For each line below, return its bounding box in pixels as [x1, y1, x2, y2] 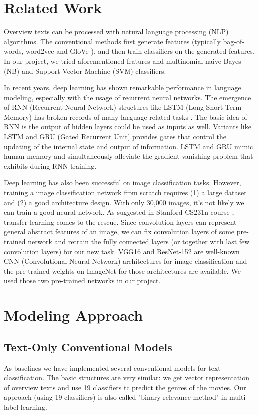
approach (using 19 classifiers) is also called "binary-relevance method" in [4, 392, 227, 402]
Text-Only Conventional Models [4, 339, 172, 354]
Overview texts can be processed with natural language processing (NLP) [4, 26, 229, 37]
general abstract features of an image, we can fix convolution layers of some [4, 226, 235, 237]
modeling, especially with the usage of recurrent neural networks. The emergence [4, 92, 251, 102]
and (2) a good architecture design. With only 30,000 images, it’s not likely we [4, 197, 244, 207]
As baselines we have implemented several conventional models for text [4, 362, 221, 373]
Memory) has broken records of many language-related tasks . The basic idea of [4, 111, 247, 122]
